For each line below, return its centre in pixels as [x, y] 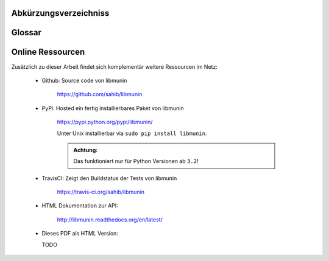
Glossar [27, 33]
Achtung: [86, 150]
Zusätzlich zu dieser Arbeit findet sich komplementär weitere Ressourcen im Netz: [114, 66]
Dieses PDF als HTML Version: [80, 234]
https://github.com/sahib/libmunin [100, 94]
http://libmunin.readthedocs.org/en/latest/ [110, 220]
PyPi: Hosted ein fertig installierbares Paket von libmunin [113, 108]
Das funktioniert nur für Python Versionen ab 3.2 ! [136, 161]
